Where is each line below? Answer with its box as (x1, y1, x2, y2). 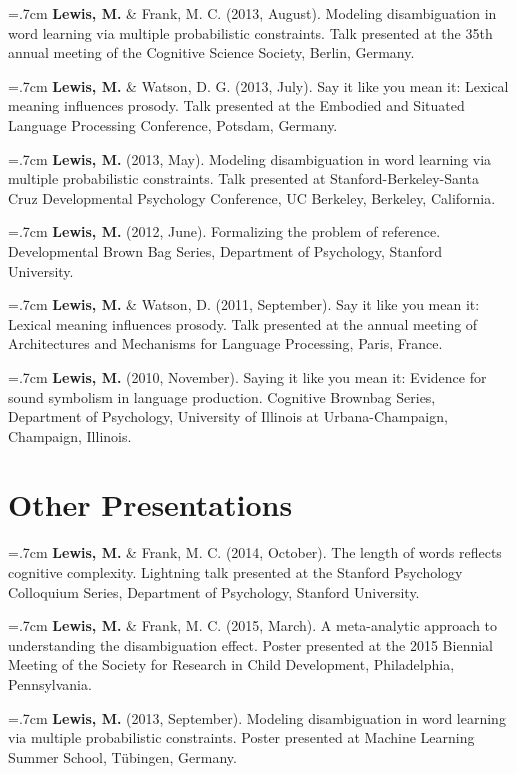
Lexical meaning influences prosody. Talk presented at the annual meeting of (8, 313, 478, 334)
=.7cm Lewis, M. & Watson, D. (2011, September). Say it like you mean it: (8, 294, 480, 315)
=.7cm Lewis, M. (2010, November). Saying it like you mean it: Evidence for (8, 366, 487, 387)
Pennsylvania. (8, 673, 92, 694)
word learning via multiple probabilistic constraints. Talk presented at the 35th (8, 22, 493, 43)
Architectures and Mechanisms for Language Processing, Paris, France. (8, 333, 443, 354)
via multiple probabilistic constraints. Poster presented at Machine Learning (8, 727, 475, 748)
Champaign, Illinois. (8, 425, 132, 446)
